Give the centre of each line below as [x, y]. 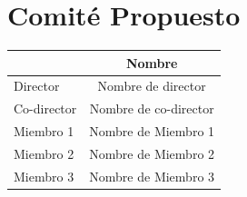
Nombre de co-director [152, 108]
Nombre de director [152, 86]
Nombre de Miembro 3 [152, 176]
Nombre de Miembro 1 [152, 131]
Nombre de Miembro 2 [152, 153]
